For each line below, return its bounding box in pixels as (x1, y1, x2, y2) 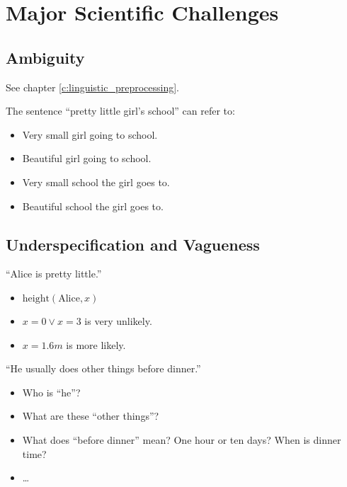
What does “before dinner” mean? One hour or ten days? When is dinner (22, 432, 341, 447)
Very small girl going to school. (22, 127, 158, 142)
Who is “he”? (22, 384, 81, 399)
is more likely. (66, 337, 126, 352)
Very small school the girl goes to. (22, 174, 170, 189)
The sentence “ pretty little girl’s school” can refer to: (6, 103, 235, 118)
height (22, 293, 50, 304)
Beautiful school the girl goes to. (22, 198, 164, 213)
